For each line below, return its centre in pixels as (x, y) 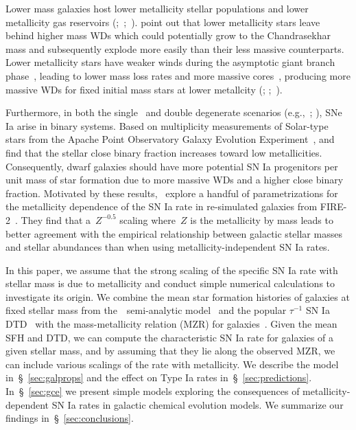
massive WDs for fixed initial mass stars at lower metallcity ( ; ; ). (144, 89)
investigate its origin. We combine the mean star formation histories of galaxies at (178, 296)
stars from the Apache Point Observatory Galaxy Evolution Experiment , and (170, 139)
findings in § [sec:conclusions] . (70, 418)
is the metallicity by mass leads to (262, 219)
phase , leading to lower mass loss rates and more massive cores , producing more (178, 75)
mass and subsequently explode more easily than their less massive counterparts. (175, 48)
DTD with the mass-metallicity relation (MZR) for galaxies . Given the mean (171, 324)
